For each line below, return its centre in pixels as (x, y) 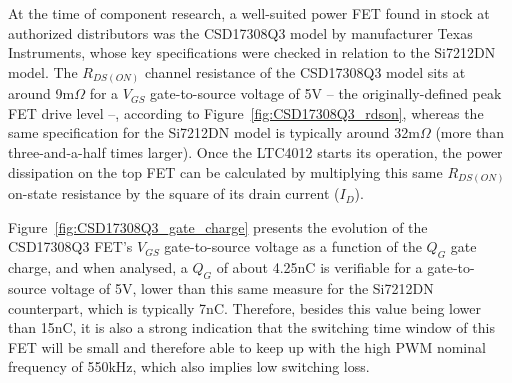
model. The (43, 71)
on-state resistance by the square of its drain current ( (174, 193)
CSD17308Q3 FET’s (70, 246)
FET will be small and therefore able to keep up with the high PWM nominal (247, 346)
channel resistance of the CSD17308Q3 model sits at (305, 71)
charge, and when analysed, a (98, 267)
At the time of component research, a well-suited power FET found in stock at (249, 13)
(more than (469, 132)
